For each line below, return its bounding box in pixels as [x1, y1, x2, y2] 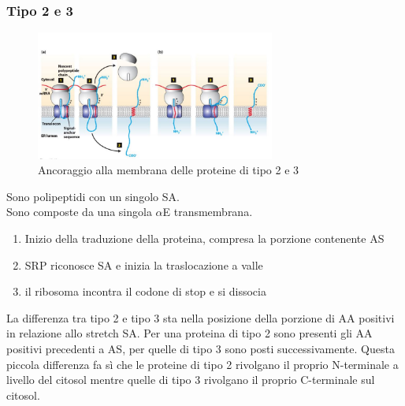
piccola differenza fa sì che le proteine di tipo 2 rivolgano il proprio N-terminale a [6, 356, 399, 372]
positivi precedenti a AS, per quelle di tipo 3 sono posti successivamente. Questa [6, 341, 395, 357]
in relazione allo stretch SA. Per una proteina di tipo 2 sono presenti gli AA [6, 325, 373, 341]
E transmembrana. [162, 203, 253, 220]
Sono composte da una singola [6, 203, 152, 220]
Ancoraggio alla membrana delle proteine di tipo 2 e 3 [38, 162, 299, 178]
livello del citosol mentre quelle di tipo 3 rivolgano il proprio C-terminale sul [6, 371, 375, 388]
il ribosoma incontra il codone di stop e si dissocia [24, 283, 266, 300]
